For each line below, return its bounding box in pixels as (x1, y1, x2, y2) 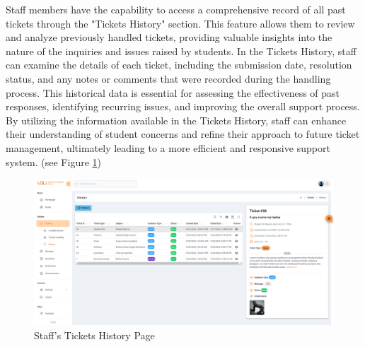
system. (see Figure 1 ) (6, 154, 101, 169)
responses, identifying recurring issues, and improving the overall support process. (6, 99, 360, 114)
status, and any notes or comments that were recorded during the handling (6, 71, 331, 86)
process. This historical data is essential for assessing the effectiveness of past (6, 85, 340, 100)
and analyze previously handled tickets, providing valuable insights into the (6, 30, 332, 45)
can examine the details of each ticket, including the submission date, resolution (6, 57, 352, 72)
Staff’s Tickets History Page (34, 327, 155, 342)
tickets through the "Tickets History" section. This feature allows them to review (6, 16, 355, 30)
